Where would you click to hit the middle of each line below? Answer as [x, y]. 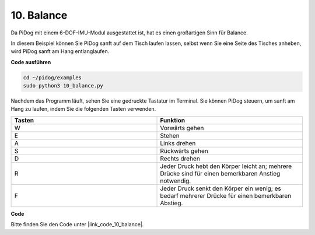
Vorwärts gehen [182, 128]
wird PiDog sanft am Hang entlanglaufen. [60, 51]
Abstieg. [171, 203]
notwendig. [176, 181]
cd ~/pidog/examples [52, 78]
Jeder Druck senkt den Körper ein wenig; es [220, 188]
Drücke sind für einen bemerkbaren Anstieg [220, 173]
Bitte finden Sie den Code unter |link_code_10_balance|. [77, 225]
